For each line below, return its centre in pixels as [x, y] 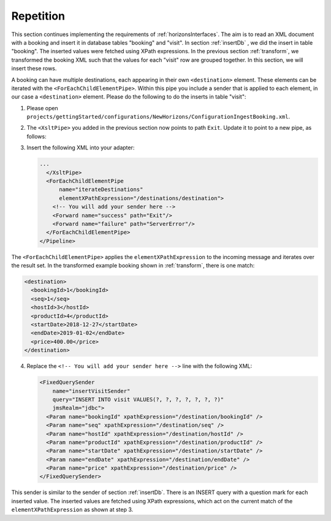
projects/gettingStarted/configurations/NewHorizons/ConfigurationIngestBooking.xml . [158, 117]
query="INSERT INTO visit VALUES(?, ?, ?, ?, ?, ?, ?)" [138, 399]
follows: [36, 136]
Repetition [38, 16]
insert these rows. [34, 69]
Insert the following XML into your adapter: [81, 148]
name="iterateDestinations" [101, 189]
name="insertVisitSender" [91, 391]
